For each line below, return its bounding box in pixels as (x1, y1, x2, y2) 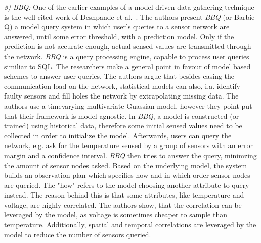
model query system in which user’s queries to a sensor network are (20, 21, 230, 32)
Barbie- (234, 11, 257, 22)
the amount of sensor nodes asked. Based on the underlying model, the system (4, 160, 247, 170)
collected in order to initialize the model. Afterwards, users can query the (4, 130, 232, 140)
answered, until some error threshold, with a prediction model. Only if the (4, 31, 234, 41)
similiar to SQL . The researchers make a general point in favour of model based (4, 61, 251, 71)
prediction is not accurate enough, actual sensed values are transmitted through (4, 41, 251, 52)
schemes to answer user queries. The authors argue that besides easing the (4, 71, 235, 81)
